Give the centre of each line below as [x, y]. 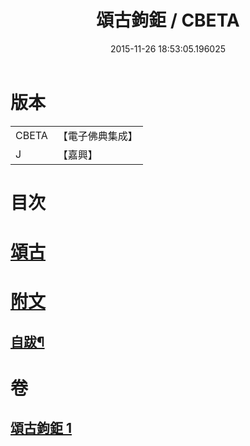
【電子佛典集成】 [97, 136]
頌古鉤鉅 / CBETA [168, 20]
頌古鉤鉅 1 [41, 428]
